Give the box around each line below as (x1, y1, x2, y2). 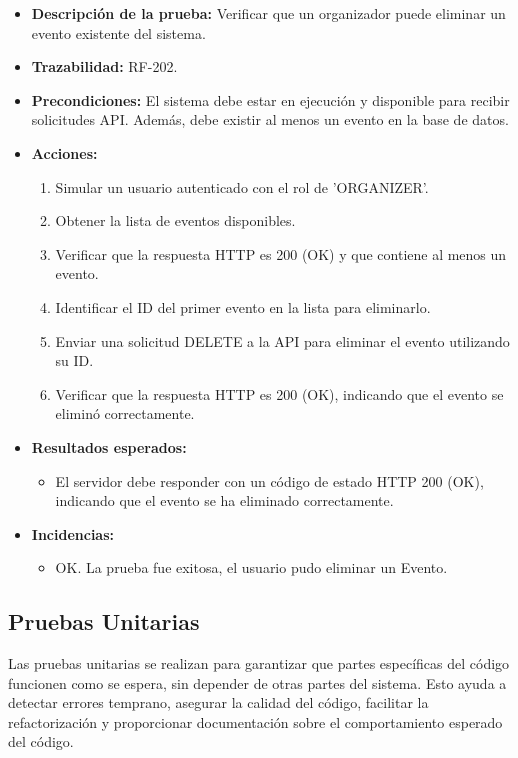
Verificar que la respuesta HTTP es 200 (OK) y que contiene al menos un (55, 243, 507, 264)
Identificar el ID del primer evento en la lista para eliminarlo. (55, 296, 431, 317)
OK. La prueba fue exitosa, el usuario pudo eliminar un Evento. (55, 557, 448, 578)
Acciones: (31, 142, 98, 163)
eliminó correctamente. (55, 403, 195, 424)
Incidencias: (31, 523, 115, 544)
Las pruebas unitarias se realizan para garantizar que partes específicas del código (8, 653, 510, 674)
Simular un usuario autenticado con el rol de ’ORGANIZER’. (55, 176, 429, 197)
